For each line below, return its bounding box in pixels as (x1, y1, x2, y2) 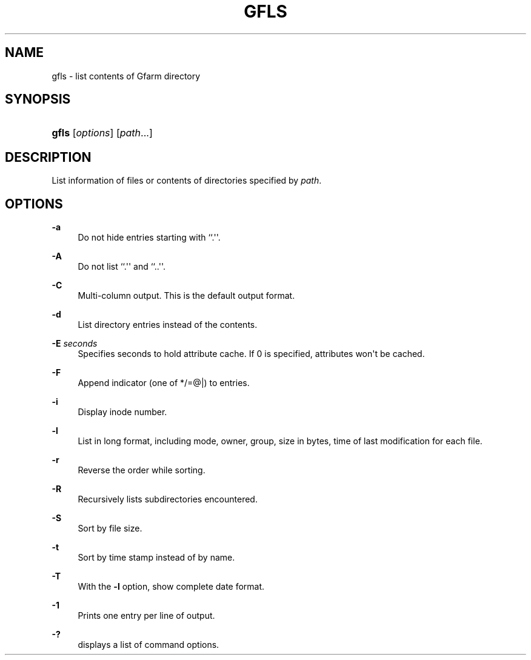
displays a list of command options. (78, 639, 219, 650)
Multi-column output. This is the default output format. (78, 290, 295, 301)
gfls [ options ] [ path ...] (52, 127, 153, 139)
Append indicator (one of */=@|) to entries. (78, 378, 250, 388)
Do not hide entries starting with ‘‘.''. (78, 232, 221, 243)
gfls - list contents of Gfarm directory (52, 70, 201, 81)
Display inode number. (78, 407, 167, 418)
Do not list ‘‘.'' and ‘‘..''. (78, 261, 165, 272)
